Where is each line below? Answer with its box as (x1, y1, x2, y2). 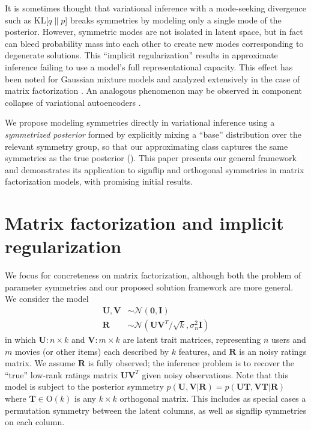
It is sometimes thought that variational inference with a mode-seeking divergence (5, 2, 307, 14)
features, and (178, 345, 226, 357)
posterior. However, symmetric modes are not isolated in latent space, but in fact (5, 25, 303, 38)
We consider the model (5, 292, 89, 305)
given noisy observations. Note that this (142, 368, 288, 381)
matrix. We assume (5, 357, 76, 369)
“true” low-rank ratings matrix (5, 368, 118, 381)
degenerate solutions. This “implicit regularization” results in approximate (5, 49, 278, 61)
